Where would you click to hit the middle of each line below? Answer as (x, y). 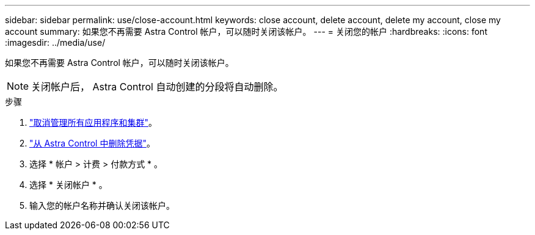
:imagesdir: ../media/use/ (55, 42)
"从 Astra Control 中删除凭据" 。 (92, 143)
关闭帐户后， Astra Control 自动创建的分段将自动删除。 (157, 87)
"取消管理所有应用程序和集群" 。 (93, 122)
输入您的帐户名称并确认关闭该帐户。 (102, 205)
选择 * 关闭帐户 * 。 (68, 185)
